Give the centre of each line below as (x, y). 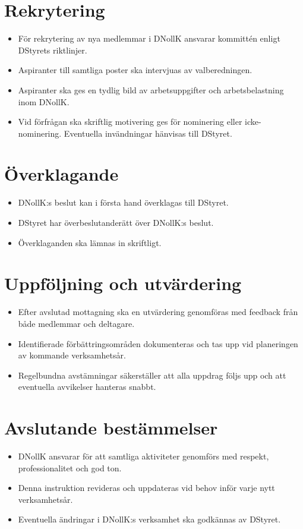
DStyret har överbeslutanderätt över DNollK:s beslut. (116, 222)
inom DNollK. (44, 101)
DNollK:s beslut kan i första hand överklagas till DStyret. (123, 202)
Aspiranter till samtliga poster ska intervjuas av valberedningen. (135, 70)
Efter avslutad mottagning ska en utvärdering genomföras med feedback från (158, 312)
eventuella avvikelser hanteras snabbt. (87, 387)
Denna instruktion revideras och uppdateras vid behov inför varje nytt (146, 488)
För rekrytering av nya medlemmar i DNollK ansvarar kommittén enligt (149, 38)
